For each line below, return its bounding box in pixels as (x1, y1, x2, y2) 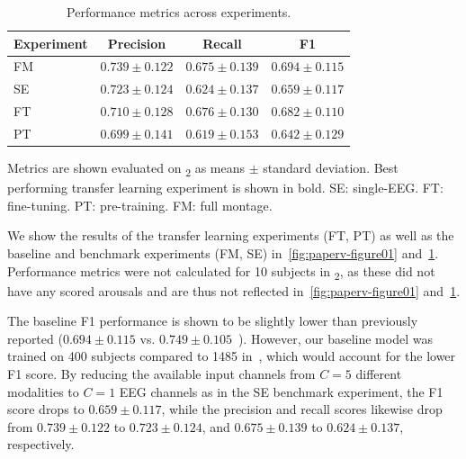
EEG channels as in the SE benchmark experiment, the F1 (119, 382, 444, 400)
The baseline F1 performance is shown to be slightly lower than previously (7, 311, 418, 330)
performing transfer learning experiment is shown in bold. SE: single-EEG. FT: (7, 178, 444, 197)
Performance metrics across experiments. (67, 3, 291, 21)
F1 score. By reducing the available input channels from (7, 364, 316, 383)
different (355, 364, 402, 383)
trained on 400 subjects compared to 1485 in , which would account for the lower (7, 346, 456, 365)
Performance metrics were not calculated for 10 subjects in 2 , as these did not (7, 261, 435, 283)
